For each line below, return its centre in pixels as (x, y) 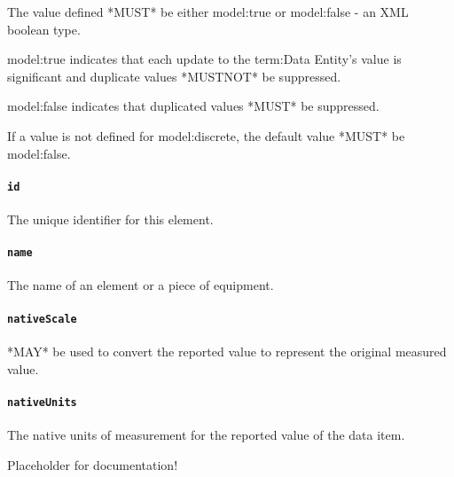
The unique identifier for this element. (110, 219)
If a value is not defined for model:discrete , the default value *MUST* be (206, 135)
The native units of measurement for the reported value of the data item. (206, 434)
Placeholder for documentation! (93, 464)
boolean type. (44, 29)
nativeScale (42, 319)
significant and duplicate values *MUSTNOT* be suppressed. (174, 76)
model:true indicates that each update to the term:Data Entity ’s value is (204, 59)
